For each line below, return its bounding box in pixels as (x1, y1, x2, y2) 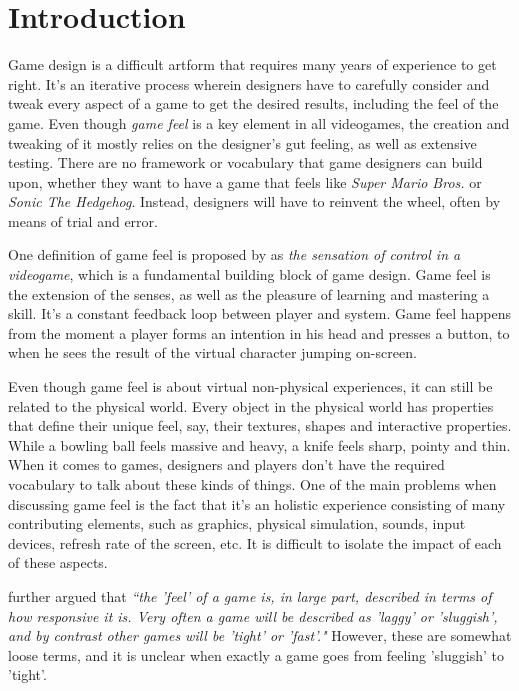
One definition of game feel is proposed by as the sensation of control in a (8, 244, 461, 265)
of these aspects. (8, 552, 108, 573)
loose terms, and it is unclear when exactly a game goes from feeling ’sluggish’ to (8, 644, 504, 665)
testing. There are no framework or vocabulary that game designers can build (8, 152, 483, 173)
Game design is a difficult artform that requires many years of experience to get (8, 54, 497, 75)
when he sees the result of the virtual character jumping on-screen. (8, 342, 417, 363)
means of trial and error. (8, 210, 158, 231)
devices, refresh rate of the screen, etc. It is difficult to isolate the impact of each (8, 532, 502, 553)
